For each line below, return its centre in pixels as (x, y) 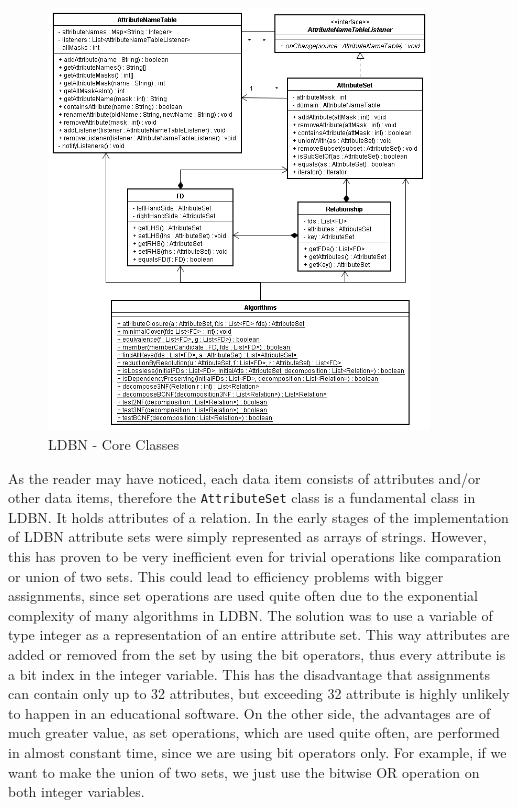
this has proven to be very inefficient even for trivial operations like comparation (255, 556)
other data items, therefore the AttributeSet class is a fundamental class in (242, 497)
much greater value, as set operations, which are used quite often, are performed (254, 732)
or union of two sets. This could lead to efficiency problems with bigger (226, 575)
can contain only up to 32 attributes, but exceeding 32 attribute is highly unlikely (259, 693)
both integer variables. (76, 791)
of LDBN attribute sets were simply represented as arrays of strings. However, (247, 536)
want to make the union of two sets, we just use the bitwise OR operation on (244, 771)
